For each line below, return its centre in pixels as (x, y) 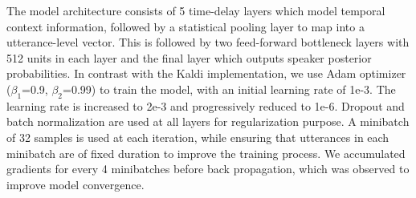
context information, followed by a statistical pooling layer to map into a (186, 26)
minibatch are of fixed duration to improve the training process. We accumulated (206, 153)
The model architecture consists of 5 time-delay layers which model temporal (196, 10)
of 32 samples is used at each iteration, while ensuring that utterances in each (198, 137)
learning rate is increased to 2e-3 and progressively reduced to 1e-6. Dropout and (206, 105)
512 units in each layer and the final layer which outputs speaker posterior (189, 57)
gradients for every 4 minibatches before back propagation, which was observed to (208, 169)
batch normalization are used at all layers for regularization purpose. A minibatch (208, 121)
